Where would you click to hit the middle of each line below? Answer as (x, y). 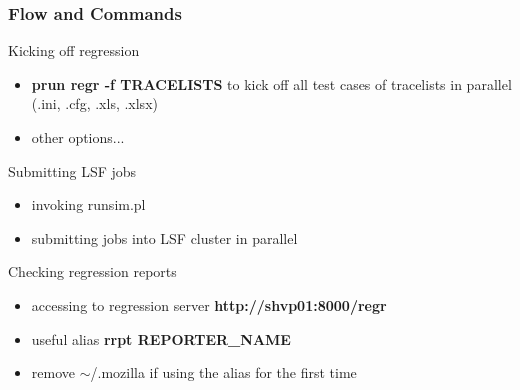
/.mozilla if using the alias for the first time (223, 372)
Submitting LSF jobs (72, 170)
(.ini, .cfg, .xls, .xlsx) (94, 103)
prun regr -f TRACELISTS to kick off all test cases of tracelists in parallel (271, 83)
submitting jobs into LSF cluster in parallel (164, 237)
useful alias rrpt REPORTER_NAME (161, 338)
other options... (78, 137)
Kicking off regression (74, 50)
